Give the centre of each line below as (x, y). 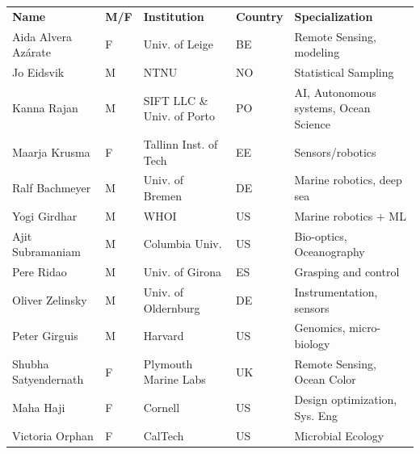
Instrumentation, (336, 291)
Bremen (163, 195)
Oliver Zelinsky (50, 299)
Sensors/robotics (335, 151)
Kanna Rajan (45, 108)
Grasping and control (347, 272)
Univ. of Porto (179, 116)
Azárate (31, 52)
